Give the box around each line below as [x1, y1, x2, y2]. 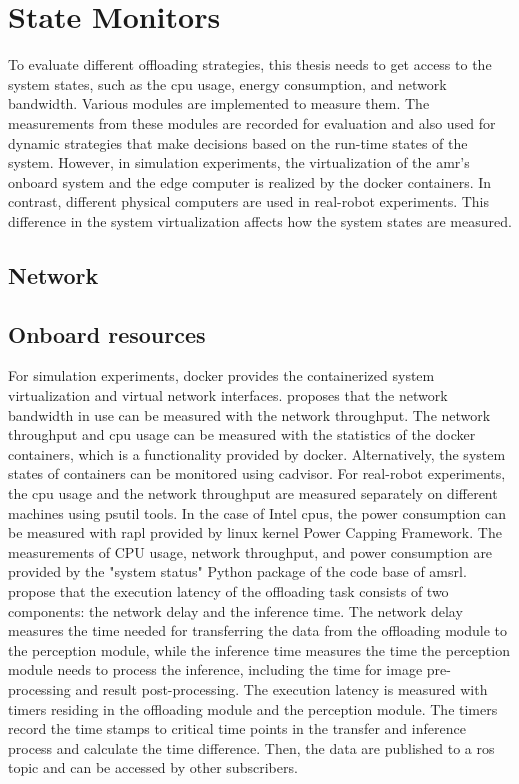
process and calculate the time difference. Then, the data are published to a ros [8, 737, 495, 758]
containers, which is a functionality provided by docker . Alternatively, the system [8, 443, 506, 464]
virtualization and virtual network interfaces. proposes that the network [8, 385, 448, 406]
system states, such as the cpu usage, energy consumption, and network [8, 73, 447, 94]
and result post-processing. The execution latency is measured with [75, 678, 488, 699]
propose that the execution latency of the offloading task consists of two [8, 580, 449, 601]
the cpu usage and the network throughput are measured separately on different [8, 483, 498, 504]
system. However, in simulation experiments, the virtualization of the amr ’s [8, 152, 470, 173]
